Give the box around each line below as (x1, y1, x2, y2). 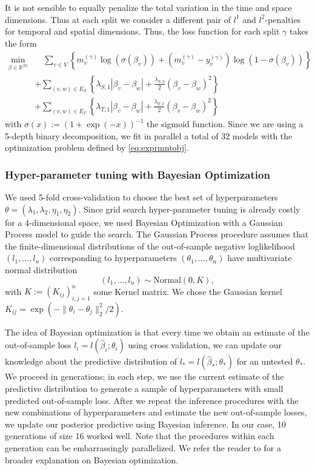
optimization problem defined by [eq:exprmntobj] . (5, 141, 189, 154)
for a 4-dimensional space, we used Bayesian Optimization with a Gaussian (5, 216, 283, 228)
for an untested (236, 355, 293, 368)
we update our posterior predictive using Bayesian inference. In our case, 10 (5, 417, 286, 430)
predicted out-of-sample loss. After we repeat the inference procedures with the (5, 394, 299, 406)
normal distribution (5, 263, 78, 276)
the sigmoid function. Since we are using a (147, 117, 303, 130)
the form (5, 36, 37, 49)
